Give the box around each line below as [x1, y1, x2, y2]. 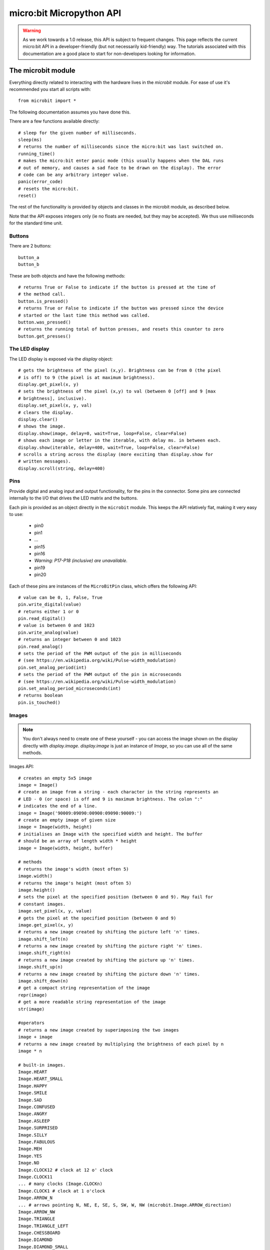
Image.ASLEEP [18, 1118, 50, 1123]
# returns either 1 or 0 [18, 608, 79, 614]
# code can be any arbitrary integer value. [18, 171, 129, 177]
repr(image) [18, 992, 47, 997]
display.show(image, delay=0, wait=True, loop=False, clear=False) [18, 430, 187, 436]
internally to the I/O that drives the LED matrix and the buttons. [9, 495, 138, 501]
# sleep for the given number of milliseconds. [18, 130, 137, 135]
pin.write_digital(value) [18, 601, 82, 607]
